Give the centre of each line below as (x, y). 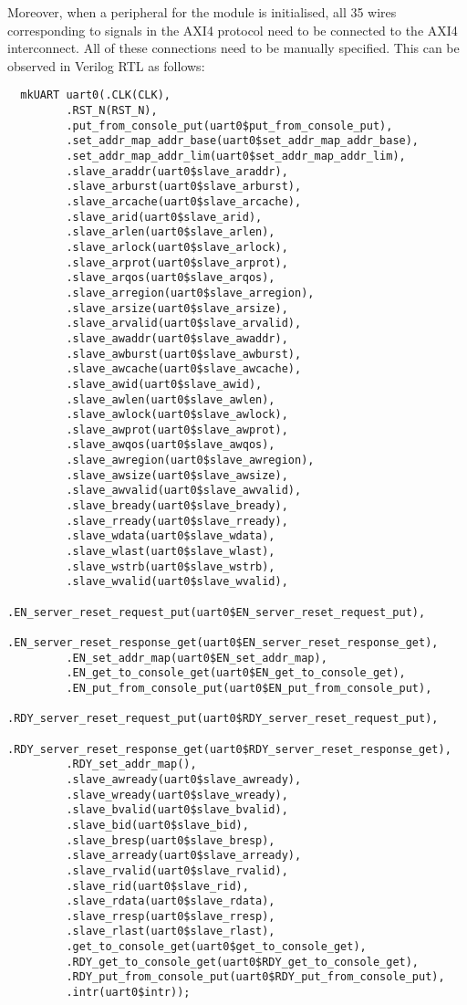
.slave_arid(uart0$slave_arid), (164, 217)
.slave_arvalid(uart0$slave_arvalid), (184, 324)
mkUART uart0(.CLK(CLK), (95, 95)
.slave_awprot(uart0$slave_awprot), (177, 429)
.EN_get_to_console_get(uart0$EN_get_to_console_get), (236, 673)
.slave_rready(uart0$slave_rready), (177, 521)
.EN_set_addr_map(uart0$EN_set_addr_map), (197, 658)
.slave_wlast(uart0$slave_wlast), (171, 552)
